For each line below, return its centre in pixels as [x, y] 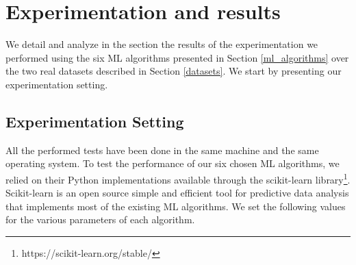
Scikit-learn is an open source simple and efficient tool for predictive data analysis [177, 193]
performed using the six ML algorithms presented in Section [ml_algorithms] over [177, 57]
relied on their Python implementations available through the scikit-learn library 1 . [178, 178]
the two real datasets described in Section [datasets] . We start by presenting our [174, 71]
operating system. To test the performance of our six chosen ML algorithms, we [173, 163]
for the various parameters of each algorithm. [100, 219]
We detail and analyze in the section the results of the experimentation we [162, 44]
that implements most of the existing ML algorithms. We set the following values [176, 206]
